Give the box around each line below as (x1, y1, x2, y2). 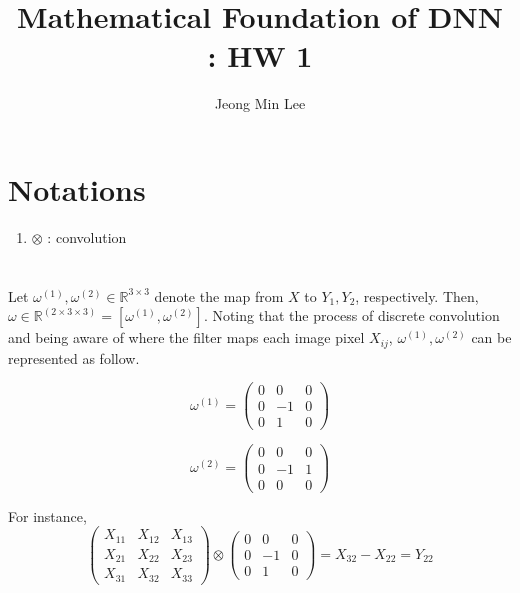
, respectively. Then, (355, 285, 479, 306)
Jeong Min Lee (214, 93, 306, 114)
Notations (8, 168, 146, 209)
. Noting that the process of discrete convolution (203, 305, 500, 326)
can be (471, 327, 512, 348)
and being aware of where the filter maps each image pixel (8, 327, 365, 348)
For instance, (8, 505, 87, 526)
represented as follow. (8, 347, 140, 368)
